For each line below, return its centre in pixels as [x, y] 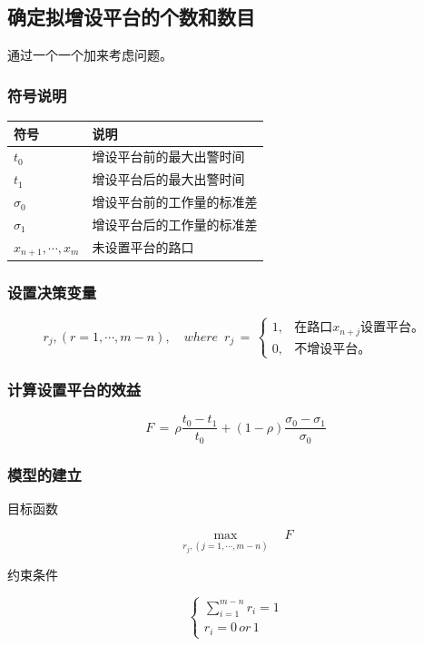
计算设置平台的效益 [74, 389]
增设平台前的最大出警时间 [168, 157]
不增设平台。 [333, 349]
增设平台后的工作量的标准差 [175, 224]
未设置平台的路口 [143, 247]
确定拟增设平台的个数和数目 [131, 17]
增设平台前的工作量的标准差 [175, 202]
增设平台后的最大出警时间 [168, 179]
